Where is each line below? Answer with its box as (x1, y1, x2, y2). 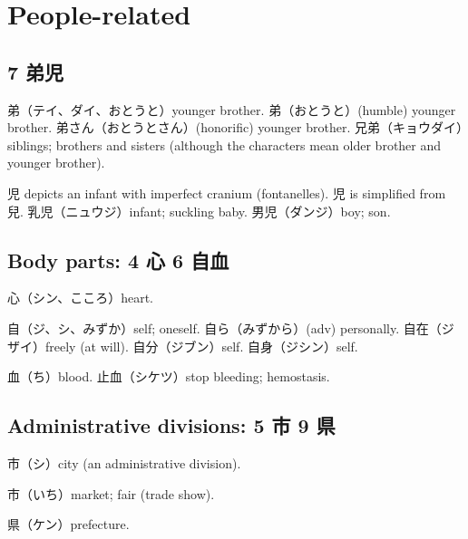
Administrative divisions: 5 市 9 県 (7, 411, 336, 439)
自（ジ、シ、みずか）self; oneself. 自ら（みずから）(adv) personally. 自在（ (7, 318, 442, 337)
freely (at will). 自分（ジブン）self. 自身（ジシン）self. (44, 336, 358, 355)
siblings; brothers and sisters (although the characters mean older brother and (7, 135, 442, 154)
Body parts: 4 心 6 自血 (7, 245, 229, 274)
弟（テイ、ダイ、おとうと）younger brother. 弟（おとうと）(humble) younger (7, 100, 456, 119)
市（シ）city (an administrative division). (7, 453, 241, 472)
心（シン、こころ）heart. (7, 288, 153, 307)
